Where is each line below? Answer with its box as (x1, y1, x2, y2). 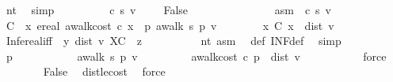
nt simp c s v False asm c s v (6, 2, 332, 17)
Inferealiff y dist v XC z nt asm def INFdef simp (6, 32, 341, 49)
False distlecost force (43, 63, 166, 80)
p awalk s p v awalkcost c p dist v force (6, 47, 387, 64)
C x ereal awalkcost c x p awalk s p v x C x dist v (6, 17, 334, 33)
